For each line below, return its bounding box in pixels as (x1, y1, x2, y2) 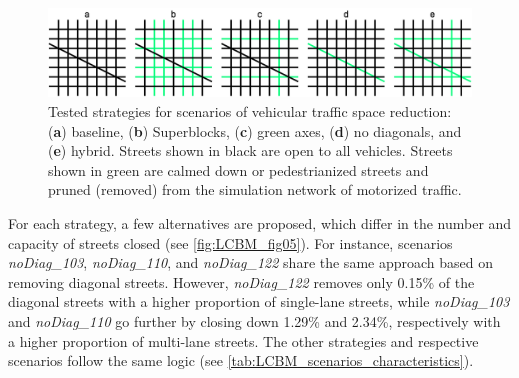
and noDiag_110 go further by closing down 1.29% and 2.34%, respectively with (8, 310, 501, 331)
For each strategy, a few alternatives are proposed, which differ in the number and (8, 213, 512, 233)
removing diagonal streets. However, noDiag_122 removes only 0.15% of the (8, 271, 475, 292)
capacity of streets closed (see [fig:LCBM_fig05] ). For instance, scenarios (8, 232, 453, 253)
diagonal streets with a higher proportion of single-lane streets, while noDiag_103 (8, 291, 510, 312)
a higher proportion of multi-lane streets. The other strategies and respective (8, 330, 479, 351)
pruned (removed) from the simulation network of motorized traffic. (48, 179, 462, 200)
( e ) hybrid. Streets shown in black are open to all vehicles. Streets (48, 140, 453, 161)
